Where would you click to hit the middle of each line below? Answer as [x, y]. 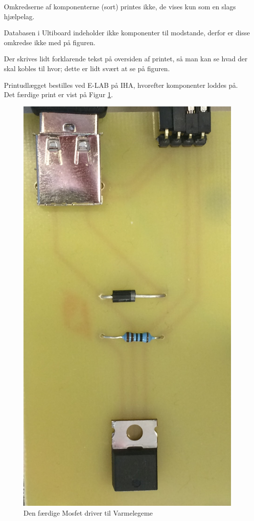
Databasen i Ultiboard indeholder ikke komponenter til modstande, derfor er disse [127, 33]
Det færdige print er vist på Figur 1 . [58, 94]
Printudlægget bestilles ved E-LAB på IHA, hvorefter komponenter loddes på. [121, 85]
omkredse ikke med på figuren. [50, 42]
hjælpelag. [19, 16]
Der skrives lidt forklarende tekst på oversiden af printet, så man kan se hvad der [126, 59]
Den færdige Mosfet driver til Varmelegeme [88, 512]
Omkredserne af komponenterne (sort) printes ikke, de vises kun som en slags [120, 6]
